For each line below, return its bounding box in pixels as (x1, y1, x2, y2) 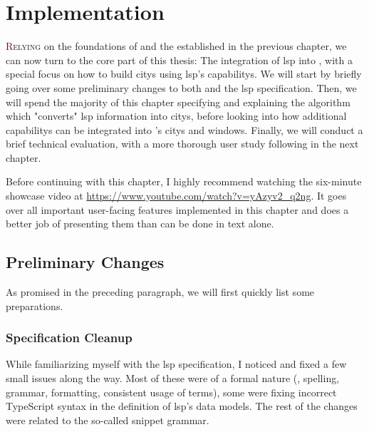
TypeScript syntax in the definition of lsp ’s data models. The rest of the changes (6, 398, 358, 413)
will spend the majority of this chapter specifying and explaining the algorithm (6, 94, 350, 109)
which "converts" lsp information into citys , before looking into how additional (6, 108, 347, 123)
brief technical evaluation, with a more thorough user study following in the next (6, 136, 359, 151)
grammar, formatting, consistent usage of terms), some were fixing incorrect (6, 384, 337, 399)
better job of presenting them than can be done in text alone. (6, 216, 274, 231)
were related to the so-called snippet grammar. (6, 412, 209, 427)
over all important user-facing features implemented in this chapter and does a (6, 202, 349, 217)
